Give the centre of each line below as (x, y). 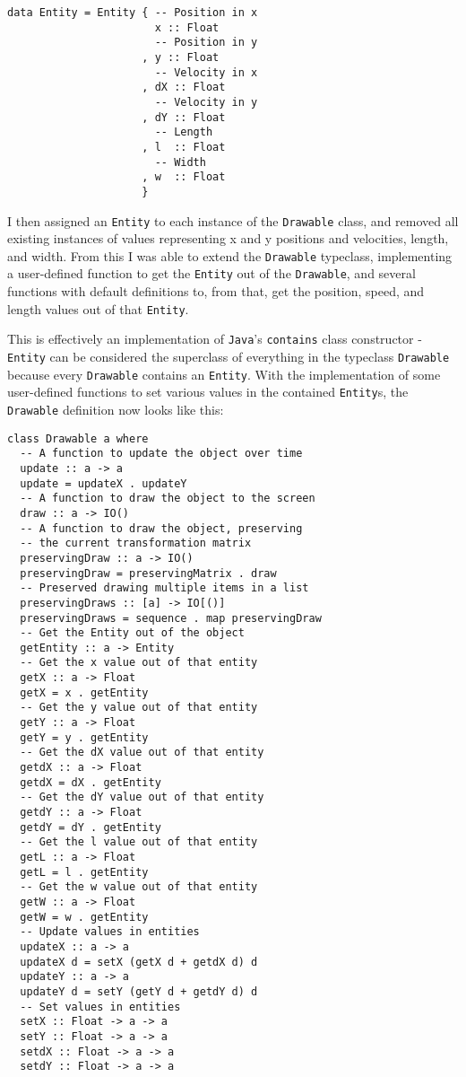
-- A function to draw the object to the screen (168, 499)
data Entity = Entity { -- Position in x (133, 13)
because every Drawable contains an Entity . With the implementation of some (224, 374)
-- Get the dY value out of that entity (142, 797)
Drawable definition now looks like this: (116, 409)
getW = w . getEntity (84, 917)
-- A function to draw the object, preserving (161, 528)
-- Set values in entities (100, 1007)
